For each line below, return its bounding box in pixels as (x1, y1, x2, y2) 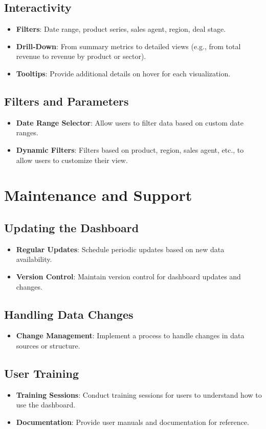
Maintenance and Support (4, 185, 192, 206)
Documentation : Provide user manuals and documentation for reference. (16, 416, 249, 427)
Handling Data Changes (4, 306, 134, 322)
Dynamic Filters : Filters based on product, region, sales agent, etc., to (16, 144, 244, 155)
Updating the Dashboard (4, 219, 139, 235)
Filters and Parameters (4, 93, 129, 109)
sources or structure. (16, 340, 80, 351)
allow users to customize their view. (16, 154, 128, 165)
